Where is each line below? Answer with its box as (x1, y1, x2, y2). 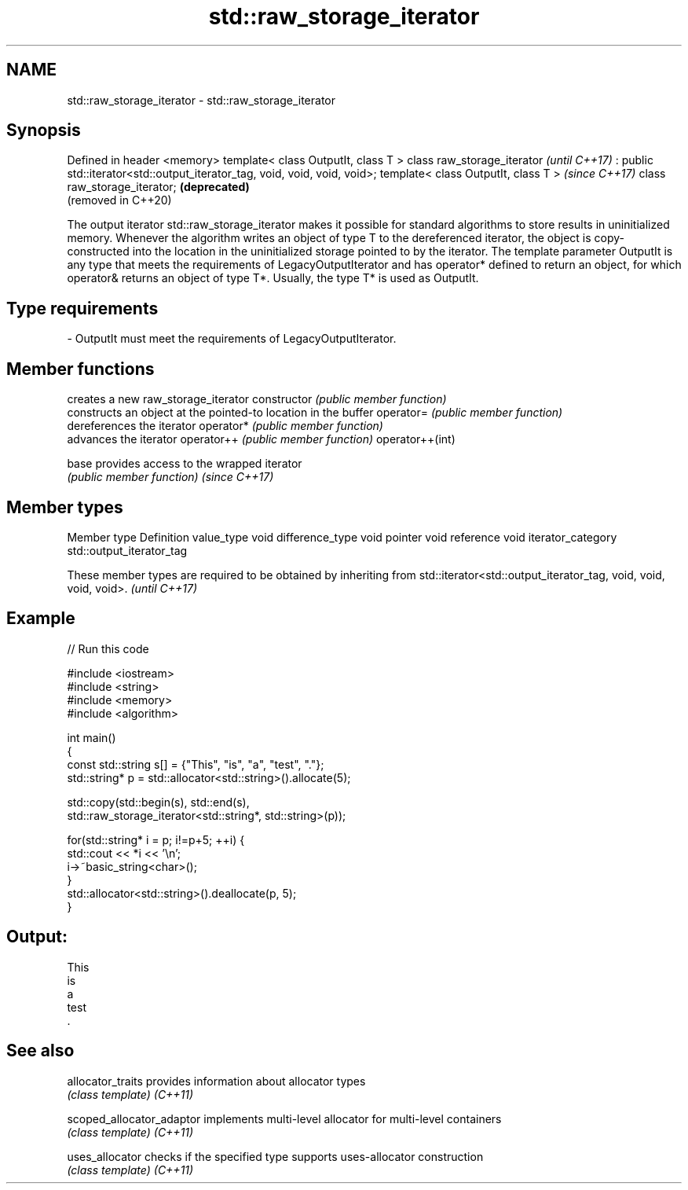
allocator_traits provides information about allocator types (67, 1074, 366, 1088)
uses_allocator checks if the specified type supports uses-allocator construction (67, 1149, 484, 1163)
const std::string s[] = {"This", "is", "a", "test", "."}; (67, 757, 324, 771)
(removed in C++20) (67, 193, 172, 208)
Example (6, 608, 75, 629)
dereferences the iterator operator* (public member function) (67, 419, 383, 433)
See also (6, 1041, 75, 1061)
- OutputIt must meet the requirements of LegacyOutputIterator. (67, 332, 397, 346)
